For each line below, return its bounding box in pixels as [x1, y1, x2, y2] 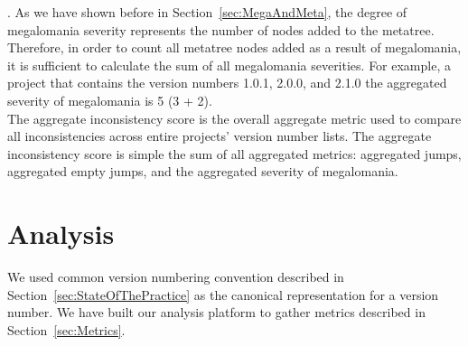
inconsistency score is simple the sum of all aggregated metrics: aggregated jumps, [7, 144, 462, 163]
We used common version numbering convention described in [7, 267, 344, 286]
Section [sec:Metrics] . [7, 320, 126, 339]
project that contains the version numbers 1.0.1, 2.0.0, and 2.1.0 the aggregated [7, 73, 447, 92]
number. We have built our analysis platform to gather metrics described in [7, 303, 426, 322]
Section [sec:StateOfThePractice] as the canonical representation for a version [7, 285, 439, 304]
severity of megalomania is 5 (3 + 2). [7, 90, 212, 109]
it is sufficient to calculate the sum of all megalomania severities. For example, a [7, 55, 451, 74]
